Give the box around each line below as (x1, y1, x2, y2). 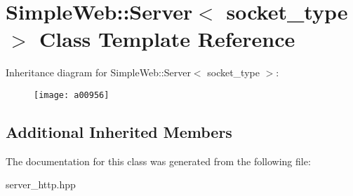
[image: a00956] (34, 90, 109, 100)
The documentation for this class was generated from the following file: (6, 153, 311, 168)
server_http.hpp (6, 177, 76, 192)
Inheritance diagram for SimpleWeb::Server (6, 65, 191, 80)
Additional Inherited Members (6, 120, 232, 142)
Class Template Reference (39, 24, 295, 53)
